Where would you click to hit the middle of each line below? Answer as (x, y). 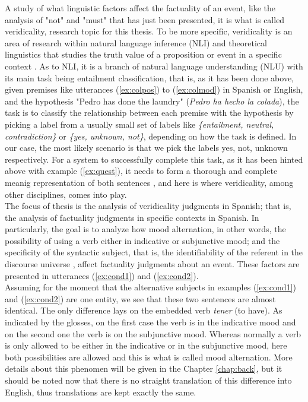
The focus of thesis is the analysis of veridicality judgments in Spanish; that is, (148, 206)
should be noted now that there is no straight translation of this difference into (148, 380)
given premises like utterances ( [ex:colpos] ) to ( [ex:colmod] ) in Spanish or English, (154, 89)
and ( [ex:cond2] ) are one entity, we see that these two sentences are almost (140, 298)
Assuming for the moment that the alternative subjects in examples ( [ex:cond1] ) (150, 287)
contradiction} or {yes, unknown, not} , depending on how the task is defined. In (151, 136)
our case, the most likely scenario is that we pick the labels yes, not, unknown (146, 148)
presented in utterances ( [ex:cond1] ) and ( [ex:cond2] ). (102, 275)
